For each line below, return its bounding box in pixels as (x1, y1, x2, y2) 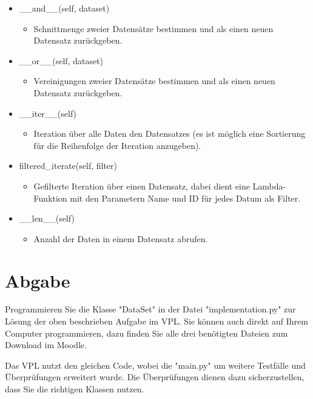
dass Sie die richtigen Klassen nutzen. (5, 383, 144, 395)
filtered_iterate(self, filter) (19, 159, 118, 172)
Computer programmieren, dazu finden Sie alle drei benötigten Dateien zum (5, 326, 288, 339)
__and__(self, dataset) (19, 2, 110, 14)
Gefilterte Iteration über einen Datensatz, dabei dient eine (33, 179, 250, 192)
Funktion (33, 191, 67, 204)
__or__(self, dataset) (19, 54, 104, 67)
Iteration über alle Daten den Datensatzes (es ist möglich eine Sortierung (33, 127, 306, 140)
